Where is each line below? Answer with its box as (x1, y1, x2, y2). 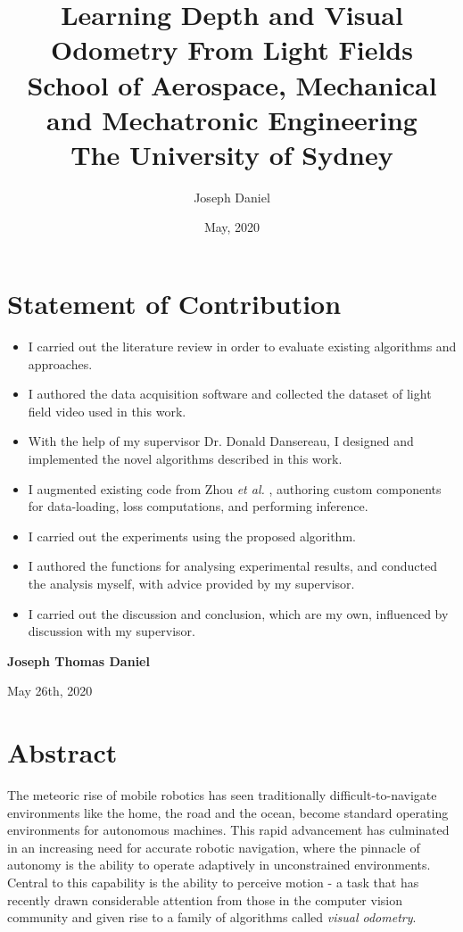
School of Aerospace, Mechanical (27, 66, 437, 103)
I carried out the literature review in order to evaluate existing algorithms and (28, 337, 457, 355)
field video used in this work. (28, 401, 186, 420)
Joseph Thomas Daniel (7, 651, 150, 670)
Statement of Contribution (7, 285, 342, 322)
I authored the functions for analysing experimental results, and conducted (28, 557, 438, 575)
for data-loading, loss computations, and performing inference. (28, 497, 368, 515)
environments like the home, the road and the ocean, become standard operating (7, 803, 449, 821)
